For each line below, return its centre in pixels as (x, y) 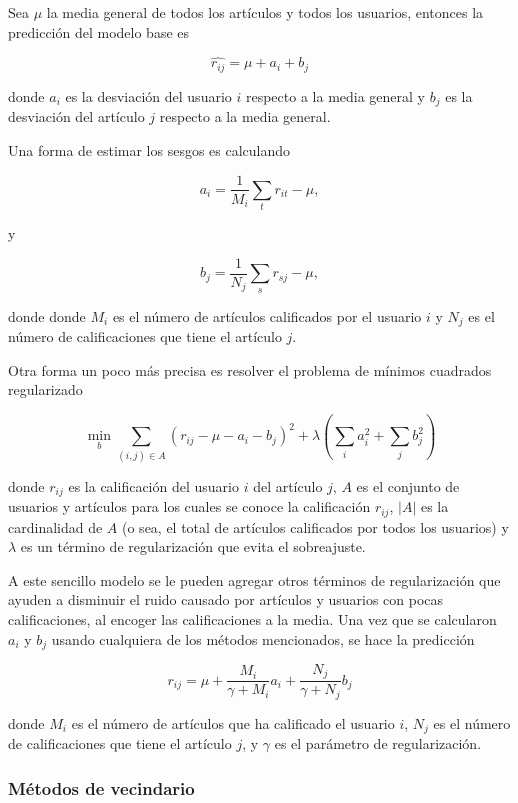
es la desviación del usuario (148, 95)
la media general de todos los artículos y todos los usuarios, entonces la (265, 12)
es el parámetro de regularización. (378, 743)
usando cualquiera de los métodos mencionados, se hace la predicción (263, 638)
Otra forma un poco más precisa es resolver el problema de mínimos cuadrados (250, 369)
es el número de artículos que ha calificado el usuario (233, 722)
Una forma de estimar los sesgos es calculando (149, 149)
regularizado (45, 389)
